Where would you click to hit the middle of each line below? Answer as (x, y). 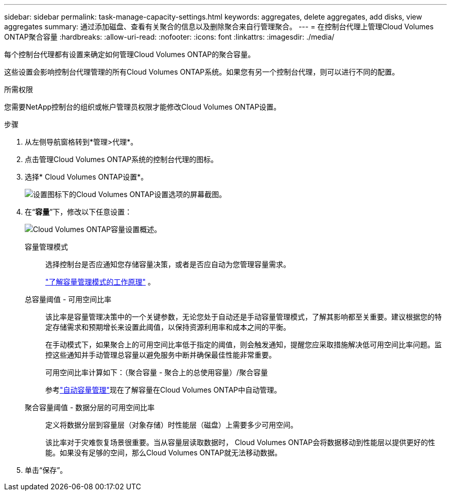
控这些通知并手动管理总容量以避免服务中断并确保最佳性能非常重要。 (161, 355)
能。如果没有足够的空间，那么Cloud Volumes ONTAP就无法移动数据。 (164, 453)
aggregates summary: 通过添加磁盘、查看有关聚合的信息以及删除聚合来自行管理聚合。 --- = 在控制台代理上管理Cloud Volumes (219, 26)
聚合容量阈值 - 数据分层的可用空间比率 (90, 407)
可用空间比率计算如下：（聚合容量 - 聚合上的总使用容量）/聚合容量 (157, 372)
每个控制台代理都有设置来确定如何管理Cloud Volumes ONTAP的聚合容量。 (130, 54)
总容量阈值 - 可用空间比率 (68, 299)
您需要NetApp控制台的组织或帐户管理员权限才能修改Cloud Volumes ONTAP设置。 (143, 107)
